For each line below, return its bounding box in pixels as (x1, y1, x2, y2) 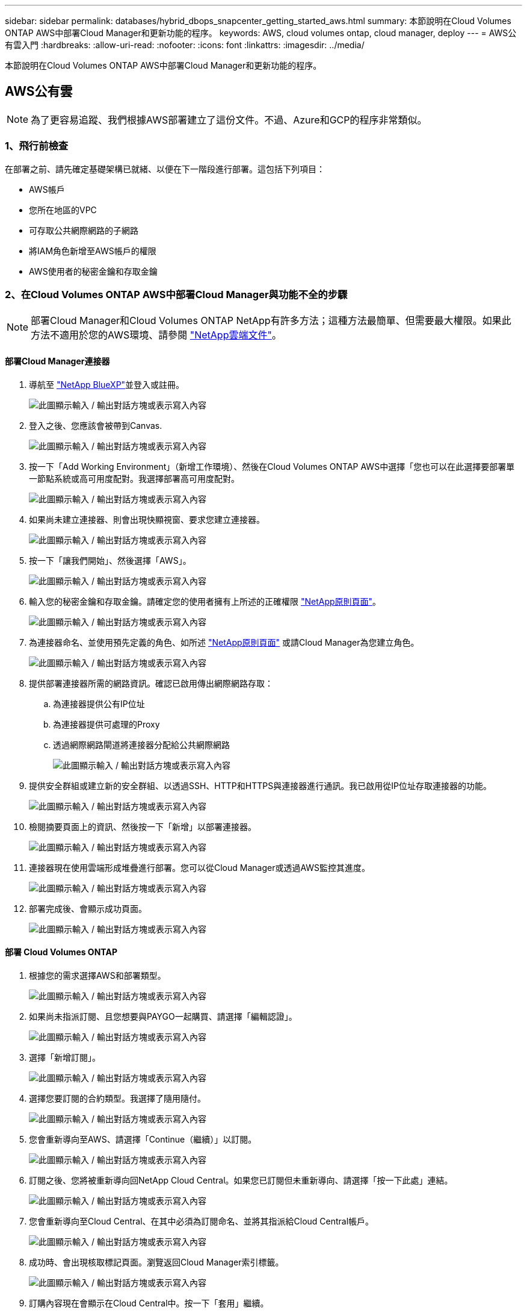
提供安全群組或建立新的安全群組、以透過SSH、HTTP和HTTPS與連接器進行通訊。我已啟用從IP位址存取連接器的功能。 (29, 780, 492, 791)
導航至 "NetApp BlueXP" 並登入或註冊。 (29, 379, 185, 390)
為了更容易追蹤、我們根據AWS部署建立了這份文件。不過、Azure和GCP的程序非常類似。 (31, 113, 427, 126)
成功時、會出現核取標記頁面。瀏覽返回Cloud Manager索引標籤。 (29, 1256, 284, 1267)
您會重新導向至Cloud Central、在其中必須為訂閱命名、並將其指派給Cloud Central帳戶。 (29, 1215, 374, 1226)
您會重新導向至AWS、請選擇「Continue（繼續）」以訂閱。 (29, 1134, 257, 1144)
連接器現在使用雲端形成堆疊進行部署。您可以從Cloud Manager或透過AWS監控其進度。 (29, 862, 371, 873)
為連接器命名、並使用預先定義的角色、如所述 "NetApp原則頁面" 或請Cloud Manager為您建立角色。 (29, 637, 419, 647)
